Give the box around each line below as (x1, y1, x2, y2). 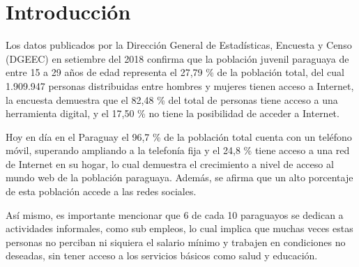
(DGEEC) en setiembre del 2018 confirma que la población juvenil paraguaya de (6, 51, 349, 66)
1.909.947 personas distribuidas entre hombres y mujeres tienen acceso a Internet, (6, 78, 354, 93)
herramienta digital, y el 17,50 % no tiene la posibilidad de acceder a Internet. (6, 106, 339, 121)
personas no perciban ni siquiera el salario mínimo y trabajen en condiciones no (6, 234, 346, 249)
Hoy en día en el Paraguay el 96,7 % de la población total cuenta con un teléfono (6, 129, 352, 144)
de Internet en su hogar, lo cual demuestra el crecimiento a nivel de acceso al (6, 156, 334, 171)
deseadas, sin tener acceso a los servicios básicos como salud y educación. (6, 248, 318, 263)
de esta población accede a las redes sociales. (6, 184, 197, 199)
